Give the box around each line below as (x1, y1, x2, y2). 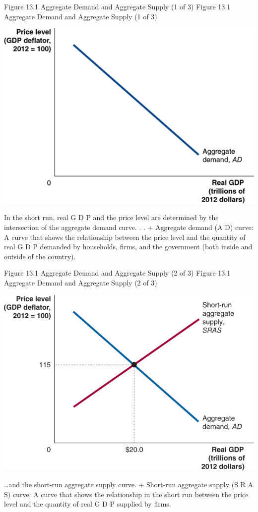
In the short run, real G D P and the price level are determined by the (4, 212, 219, 223)
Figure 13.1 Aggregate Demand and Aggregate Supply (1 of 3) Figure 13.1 (4, 1, 231, 11)
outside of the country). (4, 251, 76, 261)
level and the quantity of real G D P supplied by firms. (4, 499, 171, 509)
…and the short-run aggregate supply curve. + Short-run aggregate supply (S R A (4, 479, 254, 489)
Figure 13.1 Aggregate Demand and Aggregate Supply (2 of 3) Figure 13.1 (4, 268, 231, 278)
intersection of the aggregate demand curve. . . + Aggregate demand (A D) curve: (4, 222, 254, 232)
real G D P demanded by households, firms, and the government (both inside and (4, 241, 253, 252)
